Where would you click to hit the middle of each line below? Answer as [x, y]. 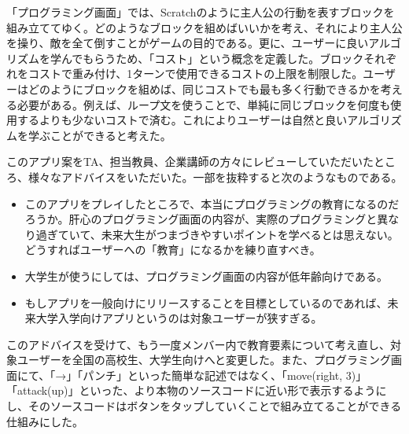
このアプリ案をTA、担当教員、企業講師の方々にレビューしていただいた [190, 162]
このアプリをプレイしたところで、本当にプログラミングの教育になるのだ [212, 203]
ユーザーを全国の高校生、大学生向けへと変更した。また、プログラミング [204, 360]
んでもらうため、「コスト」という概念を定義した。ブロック [212, 58]
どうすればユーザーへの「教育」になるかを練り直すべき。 [173, 250]
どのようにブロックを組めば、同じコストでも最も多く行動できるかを [204, 88]
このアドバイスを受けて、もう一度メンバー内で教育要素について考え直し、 [199, 344]
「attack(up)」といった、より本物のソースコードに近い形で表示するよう [191, 390]
